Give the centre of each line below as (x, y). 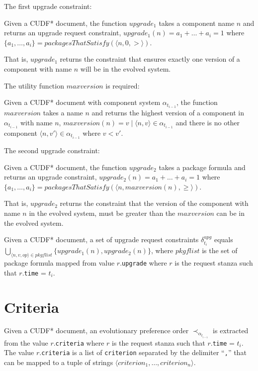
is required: (123, 85)
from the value (26, 342)
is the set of (220, 250)
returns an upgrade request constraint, (63, 33)
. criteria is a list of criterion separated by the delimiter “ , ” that (143, 352)
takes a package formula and (202, 167)
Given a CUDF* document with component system (82, 102)
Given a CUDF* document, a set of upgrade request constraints (101, 239)
